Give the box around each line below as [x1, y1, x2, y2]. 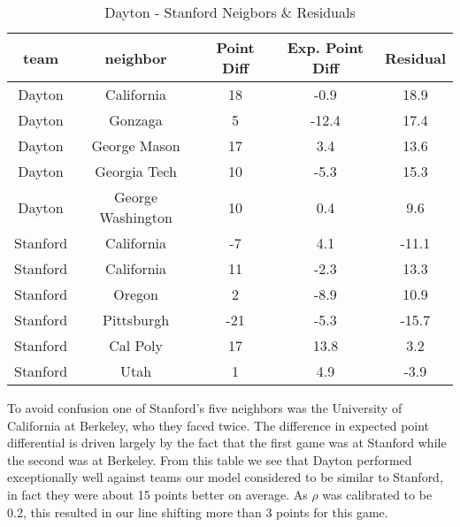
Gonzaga [109, 110, 163, 130]
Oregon [113, 284, 158, 304]
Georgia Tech [95, 161, 177, 181]
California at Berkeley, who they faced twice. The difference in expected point [7, 416, 430, 434]
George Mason [91, 135, 180, 156]
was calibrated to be [322, 485, 433, 503]
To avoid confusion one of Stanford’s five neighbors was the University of [7, 399, 402, 416]
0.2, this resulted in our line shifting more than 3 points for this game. [7, 502, 388, 521]
